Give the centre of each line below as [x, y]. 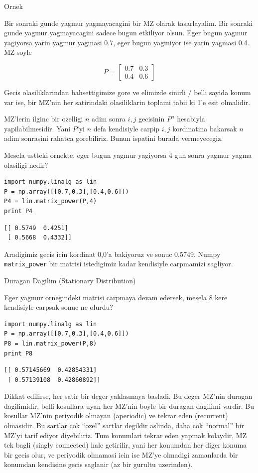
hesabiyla [191, 119]
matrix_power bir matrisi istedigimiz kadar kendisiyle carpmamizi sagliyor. [119, 264]
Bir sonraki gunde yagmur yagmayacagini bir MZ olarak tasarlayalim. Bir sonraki [129, 23]
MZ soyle [18, 52]
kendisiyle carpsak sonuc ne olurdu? [59, 307]
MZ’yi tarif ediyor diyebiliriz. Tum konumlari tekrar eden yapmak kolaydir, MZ [126, 435]
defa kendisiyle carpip [127, 128]
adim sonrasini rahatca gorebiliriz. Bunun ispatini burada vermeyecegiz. [114, 138]
